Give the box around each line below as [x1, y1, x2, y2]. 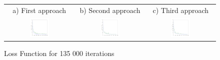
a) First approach [12, 4, 66, 15]
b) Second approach [79, 4, 140, 15]
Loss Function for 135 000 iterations [4, 47, 114, 58]
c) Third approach [152, 4, 209, 15]
